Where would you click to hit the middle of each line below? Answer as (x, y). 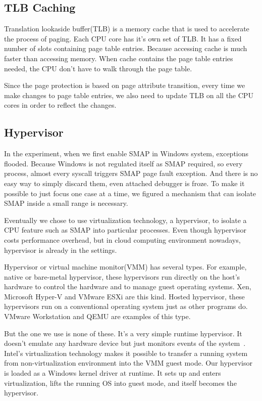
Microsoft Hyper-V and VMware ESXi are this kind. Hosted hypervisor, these (124, 296)
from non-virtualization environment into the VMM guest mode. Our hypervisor (128, 363)
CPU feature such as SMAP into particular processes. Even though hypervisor (125, 230)
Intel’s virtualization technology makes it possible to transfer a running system (126, 353)
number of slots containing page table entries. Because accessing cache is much (126, 48)
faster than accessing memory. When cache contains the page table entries (119, 58)
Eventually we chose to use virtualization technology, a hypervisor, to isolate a (125, 220)
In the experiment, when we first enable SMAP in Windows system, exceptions (126, 153)
